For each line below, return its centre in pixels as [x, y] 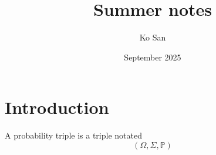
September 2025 [153, 57]
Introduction [57, 107]
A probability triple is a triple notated [73, 135]
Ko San [153, 37]
